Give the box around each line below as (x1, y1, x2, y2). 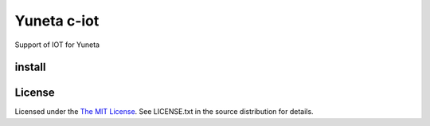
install (14, 61, 46, 74)
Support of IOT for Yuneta (14, 40, 100, 49)
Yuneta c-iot (14, 12, 100, 30)
